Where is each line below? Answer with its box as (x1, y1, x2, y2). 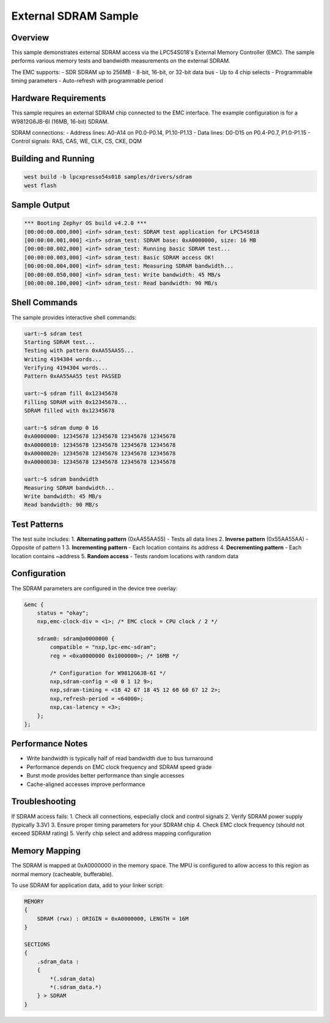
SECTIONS (24, 940, 51, 948)
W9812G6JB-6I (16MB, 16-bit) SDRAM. (11, 118, 109, 125)
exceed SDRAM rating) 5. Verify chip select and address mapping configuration (11, 830, 211, 837)
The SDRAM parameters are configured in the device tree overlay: (11, 585, 178, 592)
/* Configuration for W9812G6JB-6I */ (50, 669, 166, 676)
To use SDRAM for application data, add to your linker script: (11, 882, 164, 889)
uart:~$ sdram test (24, 330, 82, 337)
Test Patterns (11, 519, 64, 530)
